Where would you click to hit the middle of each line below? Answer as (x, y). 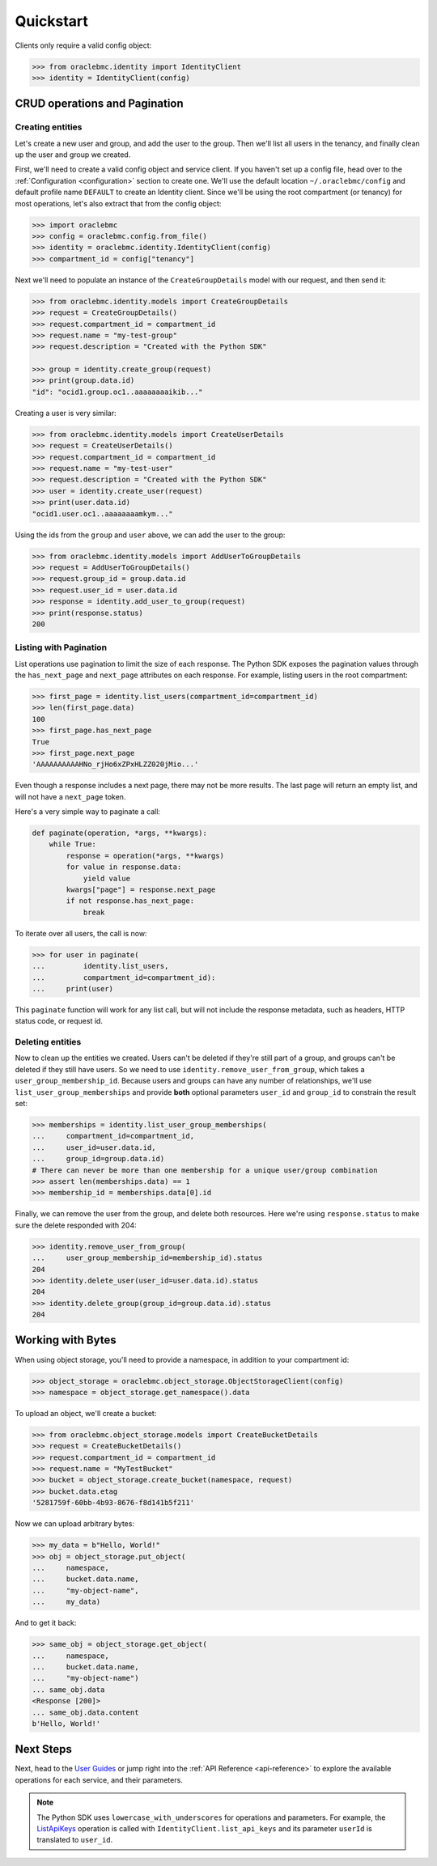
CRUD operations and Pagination (99, 104)
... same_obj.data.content (85, 1712)
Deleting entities (48, 1042)
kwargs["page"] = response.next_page (141, 890)
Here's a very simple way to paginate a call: (88, 812)
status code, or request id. (59, 1021)
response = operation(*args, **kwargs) (145, 855)
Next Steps (43, 1749)
